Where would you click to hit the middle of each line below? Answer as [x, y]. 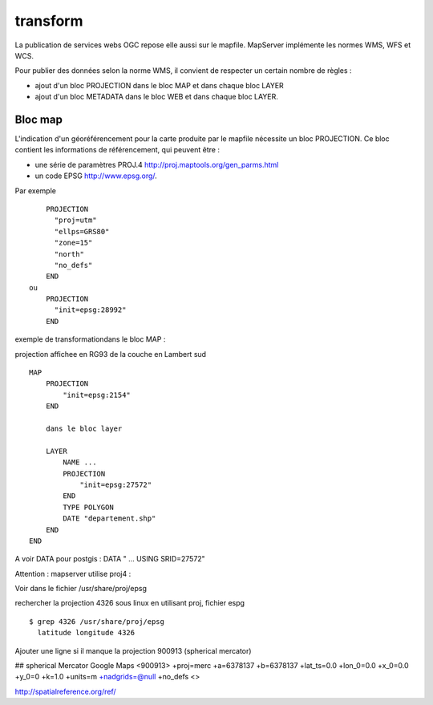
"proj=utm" [75, 220]
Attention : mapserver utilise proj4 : [73, 573]
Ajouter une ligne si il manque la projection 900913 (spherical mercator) [133, 650]
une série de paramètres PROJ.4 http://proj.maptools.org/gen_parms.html [157, 164]
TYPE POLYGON [88, 507]
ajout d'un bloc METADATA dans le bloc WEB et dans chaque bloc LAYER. [156, 97]
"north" [69, 254]
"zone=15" [73, 243]
